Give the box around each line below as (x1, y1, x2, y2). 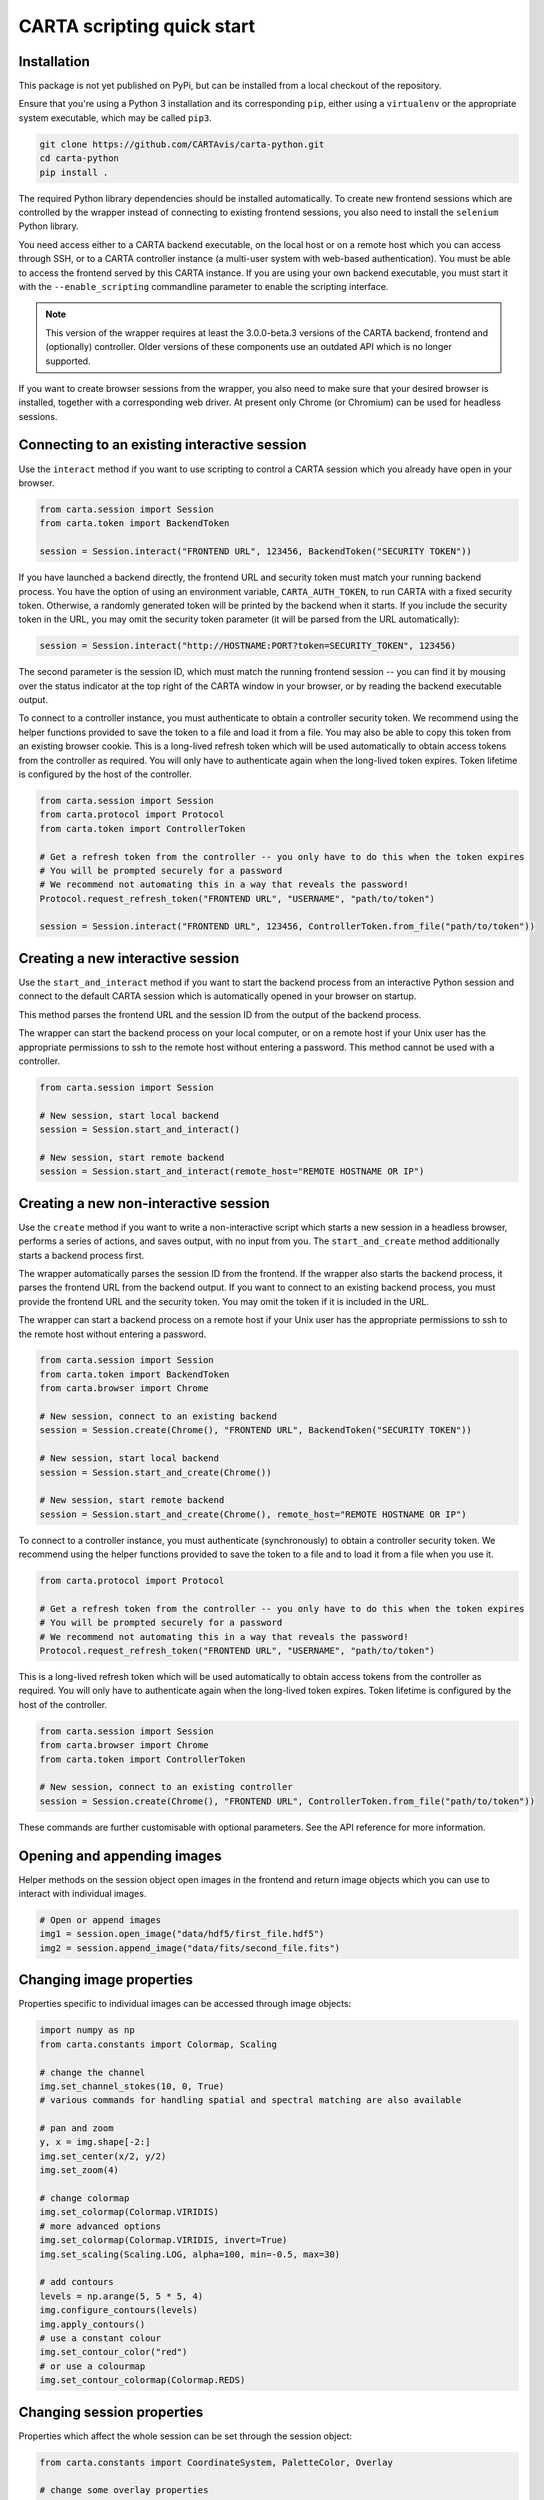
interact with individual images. (18, 1888, 147, 1900)
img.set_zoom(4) (39, 2165, 120, 2176)
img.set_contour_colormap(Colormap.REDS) (39, 2375, 246, 2386)
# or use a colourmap (39, 2360, 146, 2372)
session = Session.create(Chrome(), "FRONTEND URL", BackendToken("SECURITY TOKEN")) (39, 1425, 472, 1436)
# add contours (39, 2276, 114, 2288)
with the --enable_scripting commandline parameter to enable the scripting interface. (18, 280, 389, 292)
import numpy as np (39, 2025, 135, 2036)
